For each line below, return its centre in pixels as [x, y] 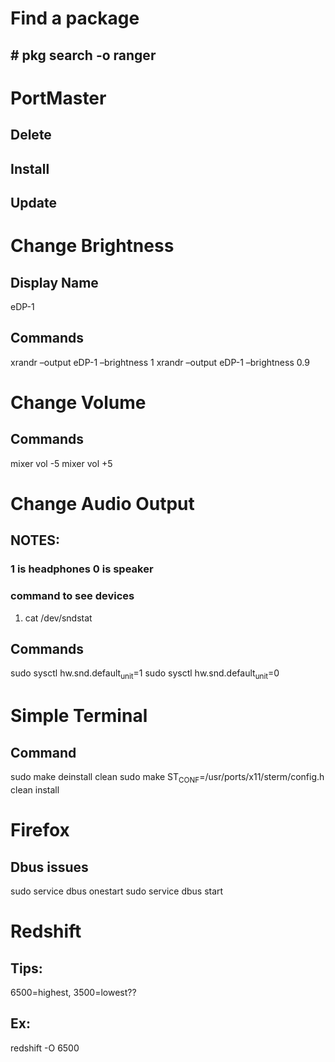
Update [34, 202]
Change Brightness [92, 246]
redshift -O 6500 [45, 1048]
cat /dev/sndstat [58, 618]
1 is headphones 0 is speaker [82, 569]
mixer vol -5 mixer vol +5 [61, 463]
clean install [35, 789]
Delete [31, 135]
